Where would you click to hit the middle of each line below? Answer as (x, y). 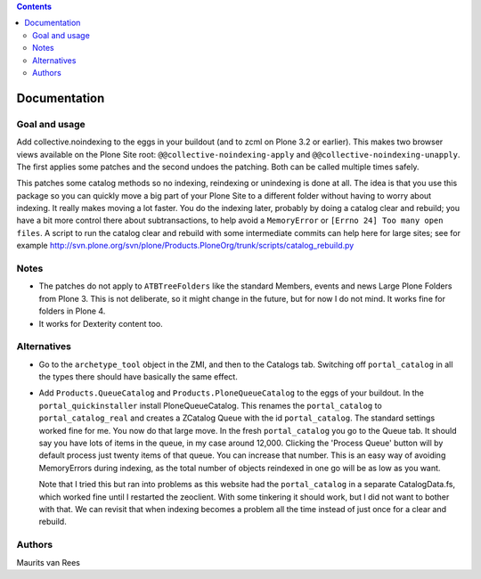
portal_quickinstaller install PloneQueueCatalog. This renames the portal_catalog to (210, 405)
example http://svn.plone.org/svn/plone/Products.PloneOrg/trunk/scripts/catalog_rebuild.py (185, 246)
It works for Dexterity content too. (101, 323)
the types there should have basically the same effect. (138, 377)
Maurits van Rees (48, 562)
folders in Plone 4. (72, 311)
